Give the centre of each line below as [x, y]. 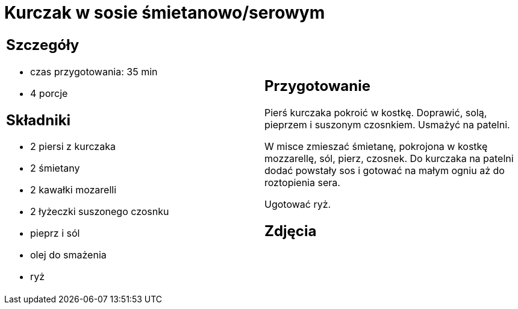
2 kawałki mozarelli [73, 190]
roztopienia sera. [302, 182]
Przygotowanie [317, 86]
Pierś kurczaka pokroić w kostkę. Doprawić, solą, [376, 112]
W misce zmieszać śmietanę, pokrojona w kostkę [376, 146]
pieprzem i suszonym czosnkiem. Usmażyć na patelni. [387, 124]
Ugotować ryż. [298, 204]
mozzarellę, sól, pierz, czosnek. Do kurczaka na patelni [389, 158]
